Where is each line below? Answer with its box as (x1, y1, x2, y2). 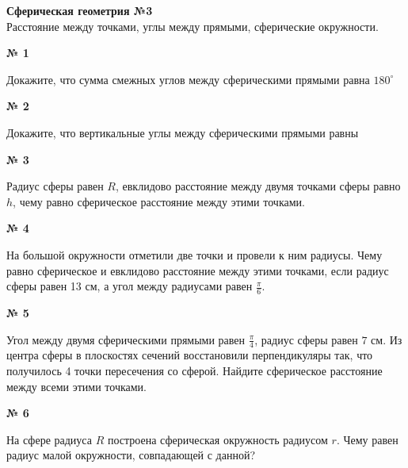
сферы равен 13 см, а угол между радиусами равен (6, 278, 253, 294)
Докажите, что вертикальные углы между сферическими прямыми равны (6, 124, 359, 140)
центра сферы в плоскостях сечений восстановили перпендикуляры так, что (6, 347, 373, 363)
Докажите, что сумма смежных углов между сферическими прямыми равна (6, 71, 370, 87)
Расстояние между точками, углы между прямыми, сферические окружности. (6, 17, 379, 34)
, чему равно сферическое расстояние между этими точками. (13, 193, 305, 209)
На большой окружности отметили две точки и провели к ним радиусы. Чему (6, 246, 383, 263)
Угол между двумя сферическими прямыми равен (6, 331, 246, 347)
